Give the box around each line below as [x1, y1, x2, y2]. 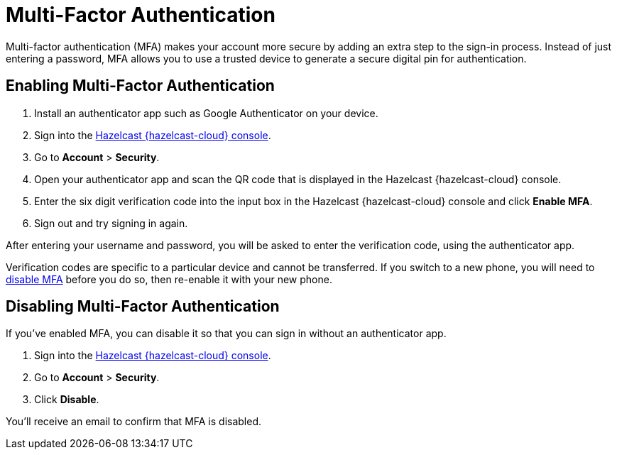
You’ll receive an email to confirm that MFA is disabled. [6, 415, 262, 428]
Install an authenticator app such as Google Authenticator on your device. [34, 106, 378, 119]
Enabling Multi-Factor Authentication [6, 77, 275, 95]
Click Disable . [34, 393, 99, 406]
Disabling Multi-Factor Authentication [6, 297, 280, 316]
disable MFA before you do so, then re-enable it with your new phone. [6, 273, 332, 285]
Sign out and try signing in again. [34, 216, 188, 229]
